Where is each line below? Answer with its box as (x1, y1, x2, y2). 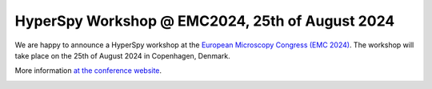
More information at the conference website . (14, 66, 162, 75)
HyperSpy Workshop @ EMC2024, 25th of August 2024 (14, 12, 395, 30)
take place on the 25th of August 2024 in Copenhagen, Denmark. (14, 51, 231, 60)
